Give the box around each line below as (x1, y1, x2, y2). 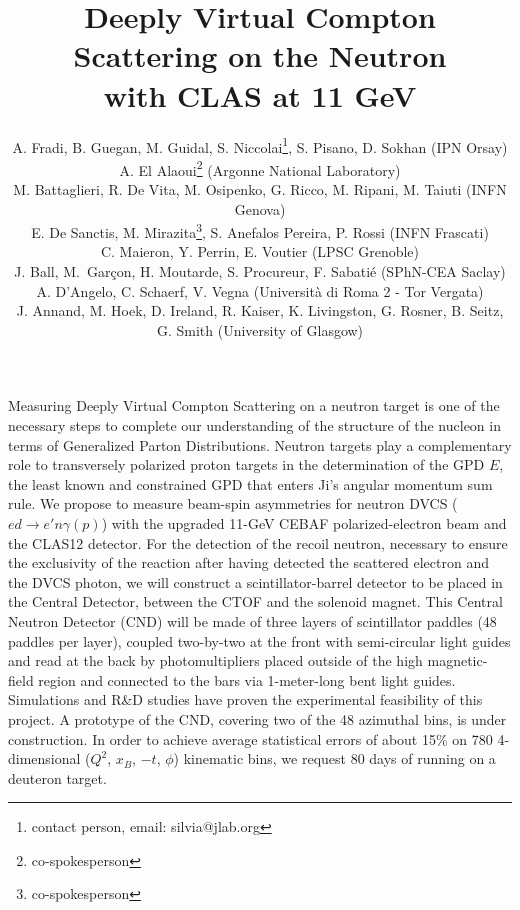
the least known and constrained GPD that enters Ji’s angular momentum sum (8, 473, 493, 494)
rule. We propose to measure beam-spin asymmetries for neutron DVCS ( (8, 493, 458, 514)
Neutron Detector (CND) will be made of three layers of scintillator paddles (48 (8, 610, 497, 631)
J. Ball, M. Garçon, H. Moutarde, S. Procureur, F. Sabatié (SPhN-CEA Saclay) (14, 261, 506, 282)
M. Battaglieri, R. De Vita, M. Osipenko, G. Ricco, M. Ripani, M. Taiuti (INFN (13, 179, 507, 199)
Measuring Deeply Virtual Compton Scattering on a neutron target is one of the (8, 395, 500, 416)
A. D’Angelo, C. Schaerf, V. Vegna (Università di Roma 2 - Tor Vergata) (36, 280, 484, 301)
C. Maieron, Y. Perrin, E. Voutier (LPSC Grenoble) (100, 241, 420, 262)
